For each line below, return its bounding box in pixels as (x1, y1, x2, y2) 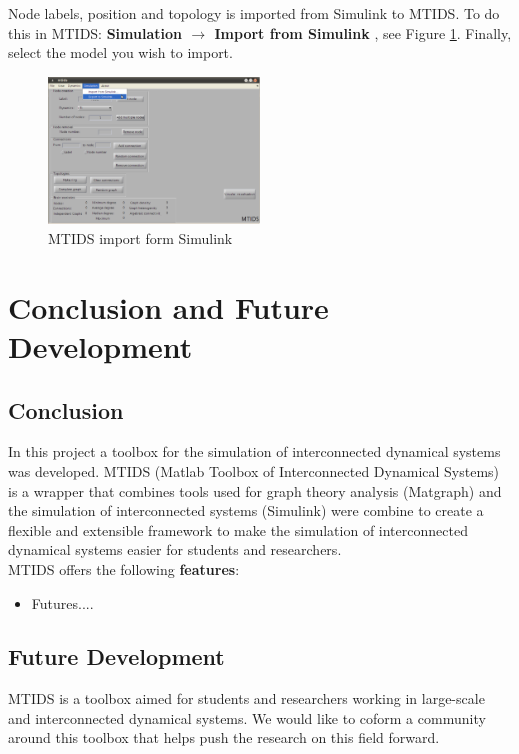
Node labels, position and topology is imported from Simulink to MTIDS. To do (8, 3, 500, 23)
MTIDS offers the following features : (8, 558, 240, 579)
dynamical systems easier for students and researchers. (8, 539, 342, 560)
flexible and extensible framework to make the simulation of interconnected (8, 519, 468, 540)
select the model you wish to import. (8, 42, 233, 63)
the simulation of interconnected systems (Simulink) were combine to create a (8, 500, 484, 521)
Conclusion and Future (8, 286, 329, 327)
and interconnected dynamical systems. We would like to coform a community (8, 707, 486, 728)
